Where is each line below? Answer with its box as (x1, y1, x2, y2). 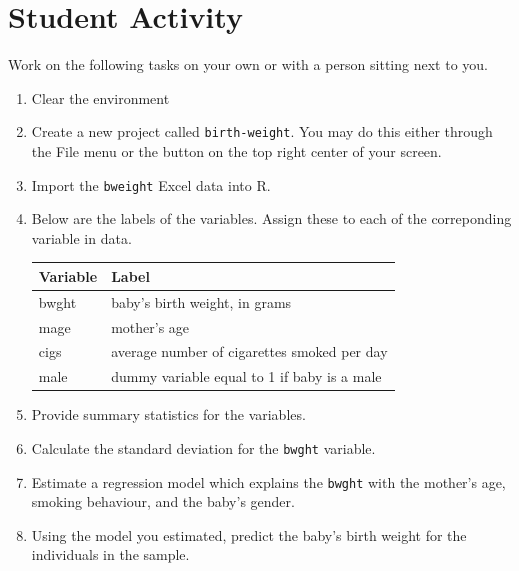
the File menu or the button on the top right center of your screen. (31, 140, 442, 161)
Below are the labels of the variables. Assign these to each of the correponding (31, 208, 512, 229)
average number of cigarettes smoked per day (111, 341, 388, 362)
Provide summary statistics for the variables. (31, 404, 306, 425)
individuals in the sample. (31, 544, 190, 565)
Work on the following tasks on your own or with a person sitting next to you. (8, 54, 488, 75)
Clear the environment (31, 87, 170, 108)
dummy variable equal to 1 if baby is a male (111, 366, 382, 387)
